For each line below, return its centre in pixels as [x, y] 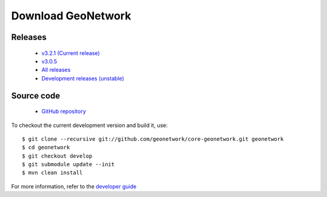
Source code [36, 96]
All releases [56, 70]
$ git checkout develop [57, 156]
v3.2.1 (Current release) [71, 53]
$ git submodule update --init [68, 164]
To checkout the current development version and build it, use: [89, 125]
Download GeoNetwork [71, 16]
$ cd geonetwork [46, 147]
